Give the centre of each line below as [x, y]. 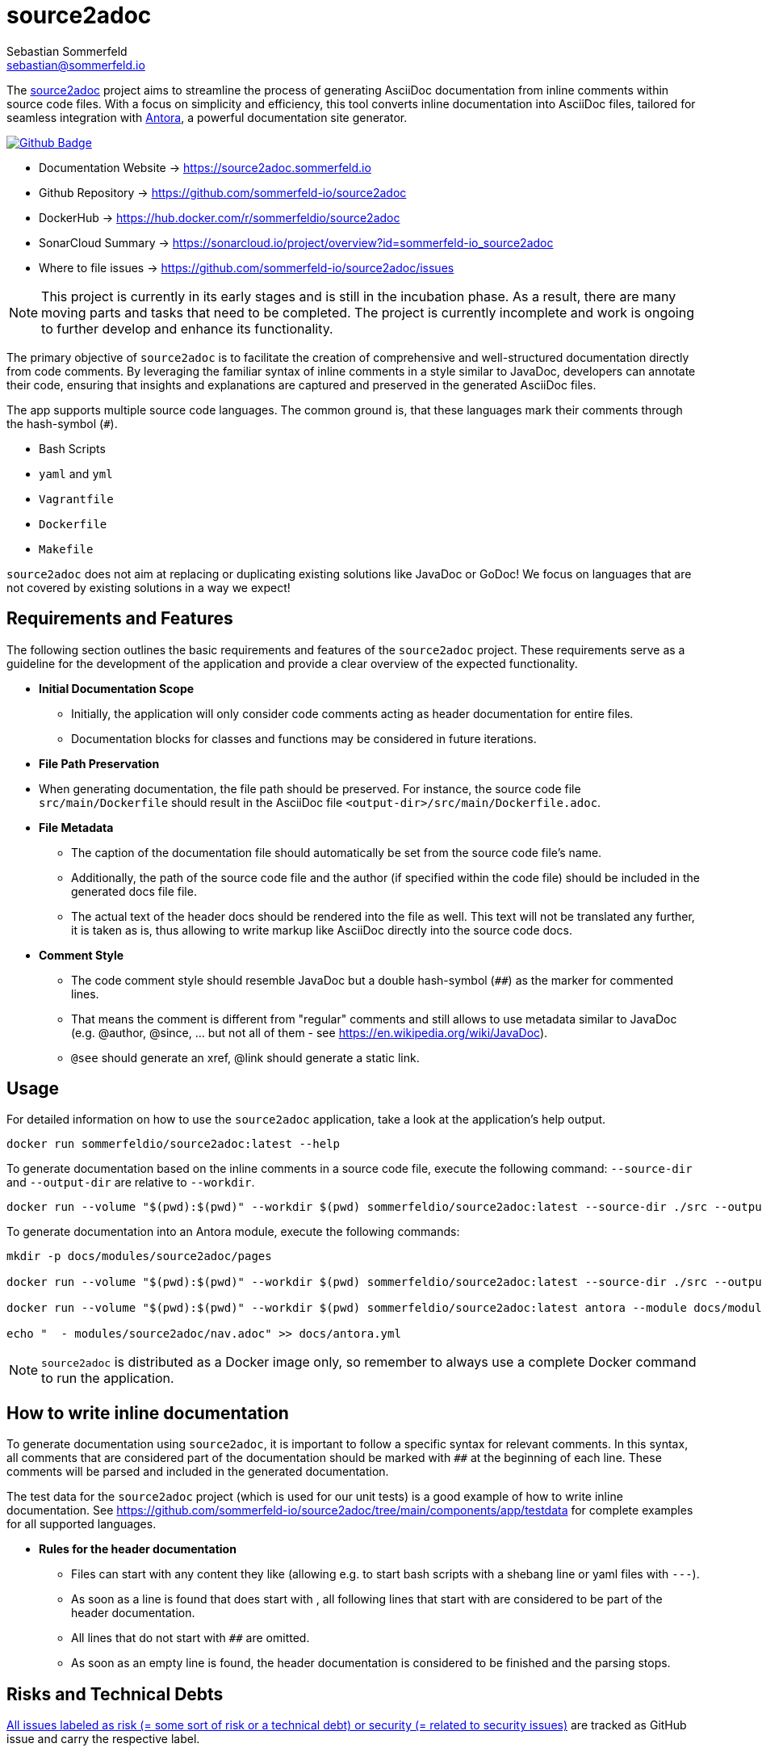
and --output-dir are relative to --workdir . [131, 1183]
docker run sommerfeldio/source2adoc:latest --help [174, 1144]
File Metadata [76, 827]
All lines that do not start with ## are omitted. [190, 1638]
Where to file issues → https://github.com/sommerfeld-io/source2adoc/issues [247, 267]
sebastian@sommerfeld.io [76, 65]
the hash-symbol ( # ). [62, 423]
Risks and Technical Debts [115, 1694]
